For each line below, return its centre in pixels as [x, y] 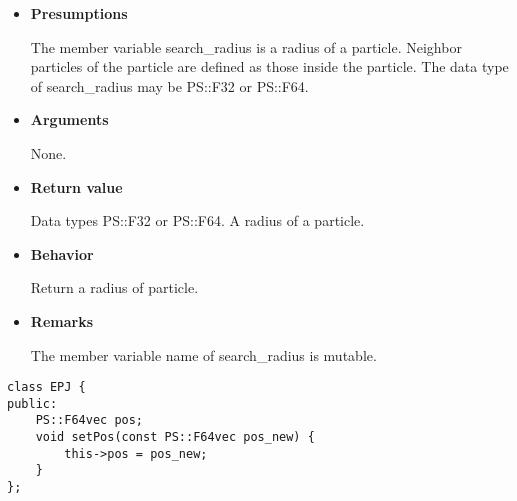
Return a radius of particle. [114, 287]
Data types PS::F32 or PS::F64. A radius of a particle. [197, 220]
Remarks [61, 320]
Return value [76, 186]
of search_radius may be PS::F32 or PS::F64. [169, 85]
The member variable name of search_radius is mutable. [203, 354]
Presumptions [79, 13]
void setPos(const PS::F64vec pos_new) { [175, 437]
